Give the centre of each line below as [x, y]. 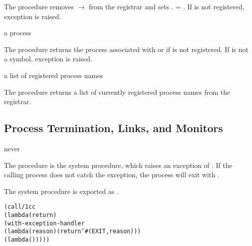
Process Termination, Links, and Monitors [113, 128]
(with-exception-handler [44, 223]
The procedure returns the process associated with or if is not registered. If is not [126, 49]
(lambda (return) [30, 215]
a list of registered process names [53, 75]
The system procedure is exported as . [61, 191]
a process [18, 33]
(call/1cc [20, 207]
